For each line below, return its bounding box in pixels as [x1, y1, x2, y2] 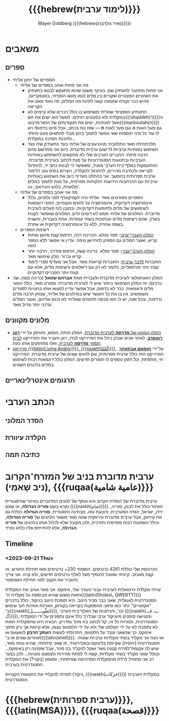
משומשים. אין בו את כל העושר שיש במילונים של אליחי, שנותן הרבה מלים [12, 291, 148, 297]
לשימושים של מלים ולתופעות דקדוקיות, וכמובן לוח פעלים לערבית [27, 205, 149, 211]
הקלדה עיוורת [5, 433, 46, 442]
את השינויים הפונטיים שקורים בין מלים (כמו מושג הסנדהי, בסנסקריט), [27, 92, 158, 99]
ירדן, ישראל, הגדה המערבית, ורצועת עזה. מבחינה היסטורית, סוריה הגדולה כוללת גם [5, 509, 163, 515]
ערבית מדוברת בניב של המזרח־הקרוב [5, 471, 154, 482]
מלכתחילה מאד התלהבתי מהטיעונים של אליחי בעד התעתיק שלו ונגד [27, 141, 156, 147]
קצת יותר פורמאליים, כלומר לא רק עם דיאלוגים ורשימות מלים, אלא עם [27, 264, 159, 270]
